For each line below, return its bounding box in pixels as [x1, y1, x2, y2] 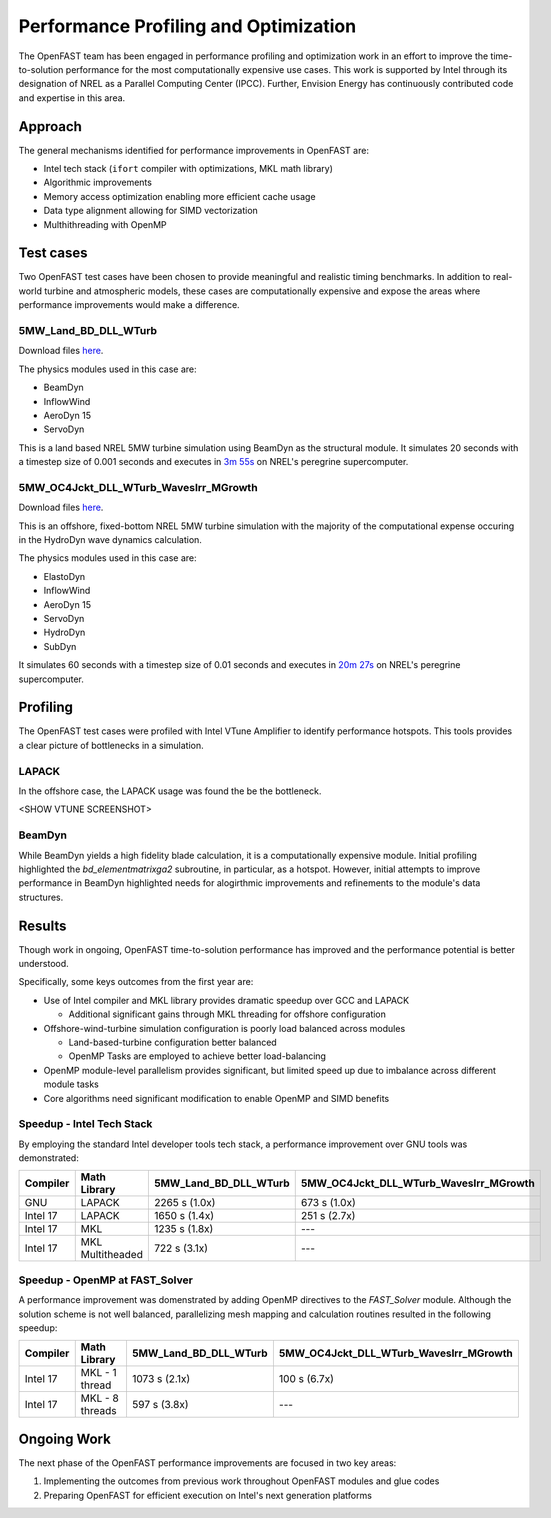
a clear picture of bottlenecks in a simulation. [18, 739, 204, 751]
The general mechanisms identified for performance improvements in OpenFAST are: [18, 144, 370, 156]
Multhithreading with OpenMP [43, 218, 167, 230]
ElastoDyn [43, 570, 86, 582]
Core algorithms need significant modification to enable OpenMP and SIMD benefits [43, 1092, 390, 1104]
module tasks [43, 1078, 99, 1090]
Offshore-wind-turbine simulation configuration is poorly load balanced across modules [43, 1022, 406, 1034]
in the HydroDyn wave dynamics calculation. [18, 534, 202, 546]
